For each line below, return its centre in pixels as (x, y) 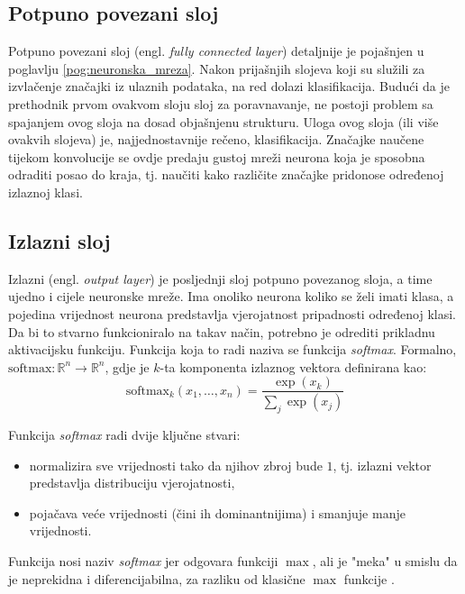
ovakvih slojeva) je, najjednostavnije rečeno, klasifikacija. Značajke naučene (216, 139)
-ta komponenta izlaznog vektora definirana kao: (293, 366)
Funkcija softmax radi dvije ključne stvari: (124, 435)
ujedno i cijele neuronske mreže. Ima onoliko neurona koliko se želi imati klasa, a (231, 296)
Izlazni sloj (59, 240)
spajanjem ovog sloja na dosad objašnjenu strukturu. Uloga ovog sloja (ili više (223, 121)
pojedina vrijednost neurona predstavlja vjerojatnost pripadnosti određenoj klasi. (232, 313)
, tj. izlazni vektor (382, 465)
